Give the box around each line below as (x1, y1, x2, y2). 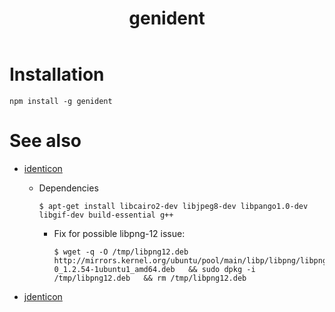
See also (9, 130, 82, 152)
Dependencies (38, 182, 99, 194)
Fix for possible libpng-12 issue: (53, 227, 186, 239)
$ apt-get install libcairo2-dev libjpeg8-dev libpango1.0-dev (38, 201, 309, 211)
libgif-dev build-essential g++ (38, 210, 174, 220)
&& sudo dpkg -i (188, 264, 256, 274)
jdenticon (23, 290, 63, 302)
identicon (23, 162, 63, 174)
